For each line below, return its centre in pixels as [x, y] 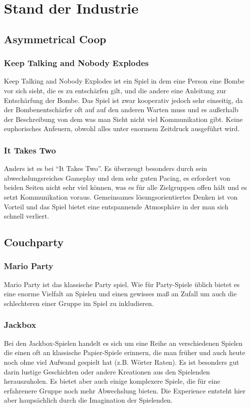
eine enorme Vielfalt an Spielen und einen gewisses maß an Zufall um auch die [120, 294]
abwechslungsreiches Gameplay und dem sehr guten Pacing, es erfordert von [117, 178]
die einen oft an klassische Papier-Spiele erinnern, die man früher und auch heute [125, 352]
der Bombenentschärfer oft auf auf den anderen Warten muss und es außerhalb [121, 110]
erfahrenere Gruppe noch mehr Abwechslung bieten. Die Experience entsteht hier [125, 390]
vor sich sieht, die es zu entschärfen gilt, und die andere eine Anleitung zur [115, 90]
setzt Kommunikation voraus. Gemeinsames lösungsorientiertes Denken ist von [121, 196]
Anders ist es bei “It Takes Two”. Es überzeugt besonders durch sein [106, 168]
